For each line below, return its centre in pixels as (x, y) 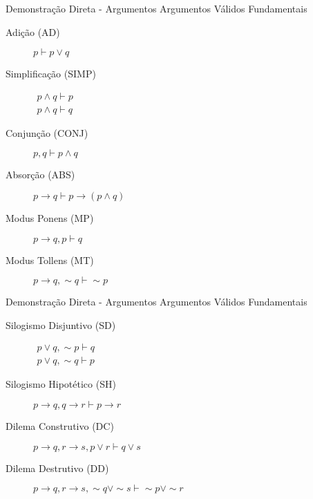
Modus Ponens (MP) (50, 218)
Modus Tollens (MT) (50, 260)
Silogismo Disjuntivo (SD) (61, 324)
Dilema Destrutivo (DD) (57, 468)
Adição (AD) (33, 31)
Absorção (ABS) (40, 175)
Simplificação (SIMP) (51, 74)
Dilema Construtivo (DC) (60, 426)
